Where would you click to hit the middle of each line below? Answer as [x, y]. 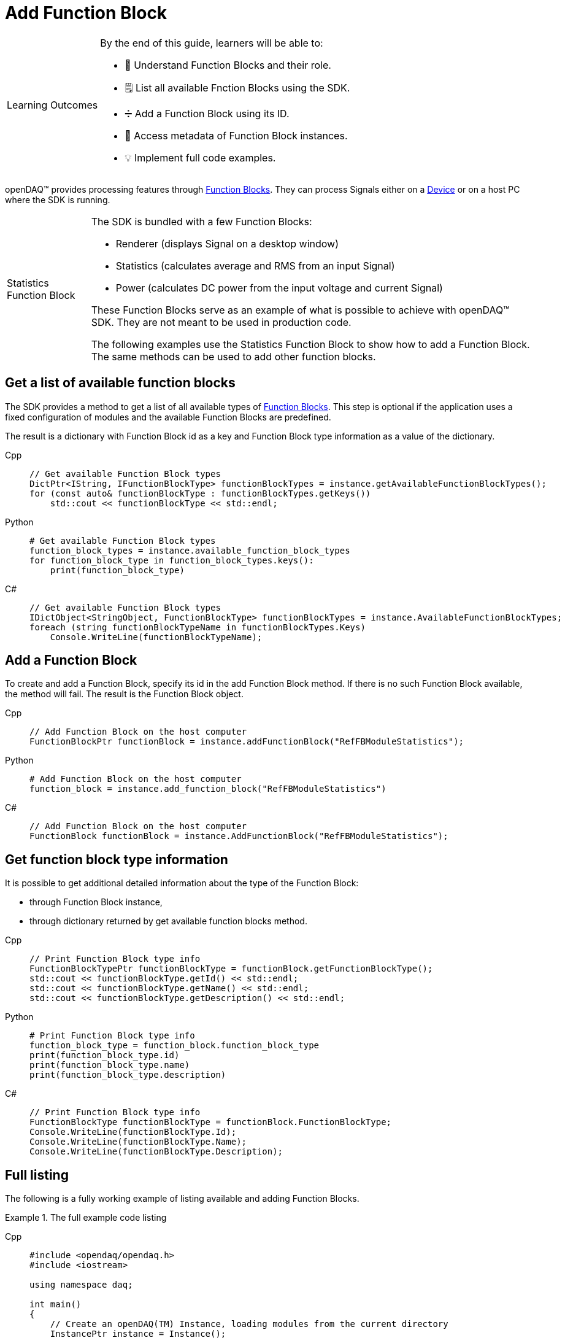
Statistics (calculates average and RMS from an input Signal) [255, 265]
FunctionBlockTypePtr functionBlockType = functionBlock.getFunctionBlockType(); [231, 969]
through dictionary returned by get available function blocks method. [168, 921]
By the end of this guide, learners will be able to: [212, 43]
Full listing [37, 1175]
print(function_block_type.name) [110, 1065]
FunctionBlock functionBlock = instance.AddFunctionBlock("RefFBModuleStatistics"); [239, 836]
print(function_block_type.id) [105, 1055]
